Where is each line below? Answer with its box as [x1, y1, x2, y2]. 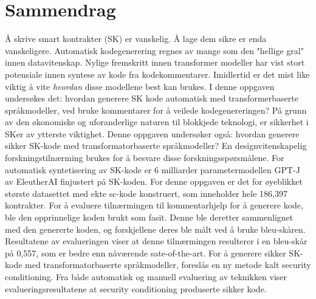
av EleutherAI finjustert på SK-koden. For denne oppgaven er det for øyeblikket [5, 175, 303, 188]
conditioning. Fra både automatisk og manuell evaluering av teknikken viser [5, 270, 287, 283]
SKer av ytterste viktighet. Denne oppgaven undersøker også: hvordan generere [5, 127, 300, 140]
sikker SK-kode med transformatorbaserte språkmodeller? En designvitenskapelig [5, 139, 307, 152]
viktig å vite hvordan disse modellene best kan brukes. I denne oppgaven [5, 80, 275, 92]
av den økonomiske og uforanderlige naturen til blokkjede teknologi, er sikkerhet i [5, 115, 309, 128]
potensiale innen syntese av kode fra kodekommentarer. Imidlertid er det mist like [5, 67, 310, 80]
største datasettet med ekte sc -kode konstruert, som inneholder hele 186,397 [5, 187, 287, 199]
